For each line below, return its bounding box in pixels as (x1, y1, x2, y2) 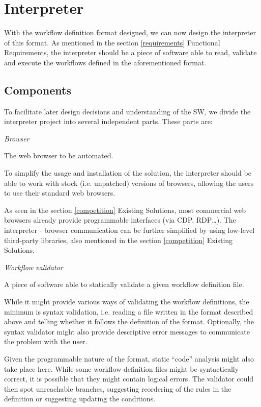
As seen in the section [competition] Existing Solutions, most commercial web (4, 204, 246, 215)
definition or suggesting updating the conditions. (4, 393, 156, 404)
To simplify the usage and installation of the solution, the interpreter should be (4, 167, 251, 178)
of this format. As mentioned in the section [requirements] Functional (4, 37, 220, 47)
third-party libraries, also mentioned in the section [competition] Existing (4, 234, 233, 245)
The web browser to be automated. (4, 150, 113, 161)
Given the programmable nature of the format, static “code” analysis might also (4, 353, 254, 364)
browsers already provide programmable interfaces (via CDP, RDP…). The (4, 214, 236, 225)
